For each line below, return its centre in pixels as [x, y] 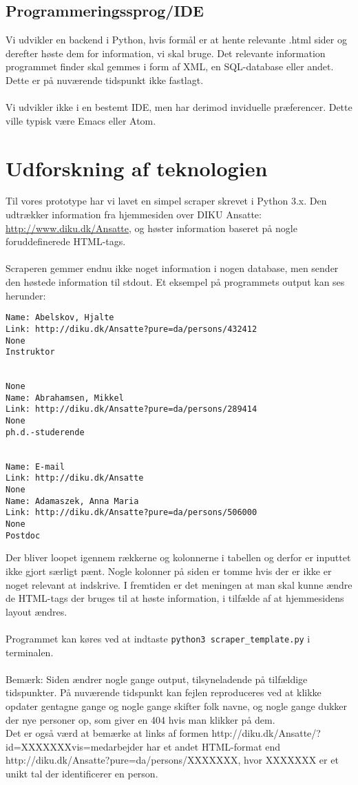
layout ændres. [36, 611]
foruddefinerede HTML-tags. [66, 241]
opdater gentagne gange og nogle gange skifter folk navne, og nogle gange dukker [177, 705]
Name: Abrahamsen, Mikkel [65, 398]
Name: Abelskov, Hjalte [60, 318]
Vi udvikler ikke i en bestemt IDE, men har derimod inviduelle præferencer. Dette [179, 107]
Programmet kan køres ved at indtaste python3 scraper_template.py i [158, 638]
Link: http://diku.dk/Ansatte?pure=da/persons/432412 [131, 329]
